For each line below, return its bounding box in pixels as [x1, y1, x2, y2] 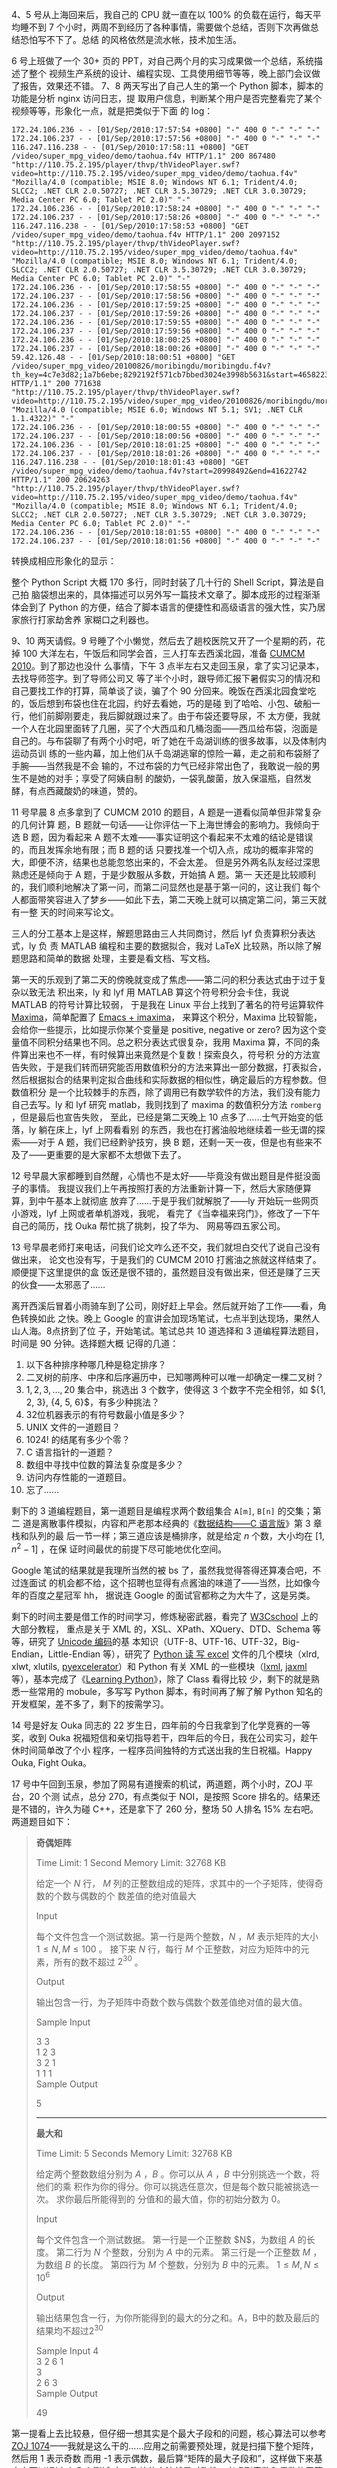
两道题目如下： [11, 1815, 73, 1827]
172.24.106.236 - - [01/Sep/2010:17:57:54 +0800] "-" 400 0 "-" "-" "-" [11, 125, 321, 135]
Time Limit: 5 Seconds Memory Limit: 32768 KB [35, 2148, 233, 2160]
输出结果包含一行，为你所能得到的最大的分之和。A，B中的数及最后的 [35, 2311, 320, 2323]
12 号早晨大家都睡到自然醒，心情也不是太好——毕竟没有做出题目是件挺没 [11, 1170, 313, 1182]
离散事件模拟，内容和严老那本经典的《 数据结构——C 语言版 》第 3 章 [39, 1518, 323, 1529]
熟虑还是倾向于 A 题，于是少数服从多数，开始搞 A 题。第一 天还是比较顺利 [11, 869, 317, 880]
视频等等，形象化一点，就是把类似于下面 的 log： [11, 105, 214, 117]
